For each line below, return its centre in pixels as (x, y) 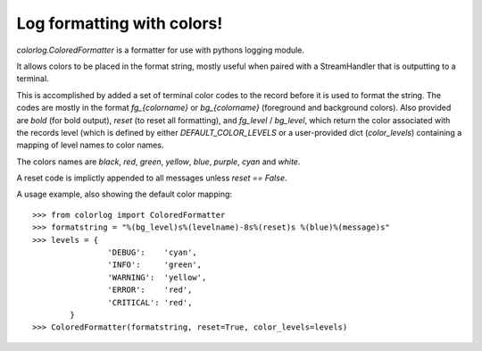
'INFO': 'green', (155, 265)
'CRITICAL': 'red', (150, 302)
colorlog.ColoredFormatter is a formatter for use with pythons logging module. (161, 50)
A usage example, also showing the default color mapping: (124, 194)
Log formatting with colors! (120, 23)
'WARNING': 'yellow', (157, 277)
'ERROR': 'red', (150, 290)
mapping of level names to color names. (90, 145)
